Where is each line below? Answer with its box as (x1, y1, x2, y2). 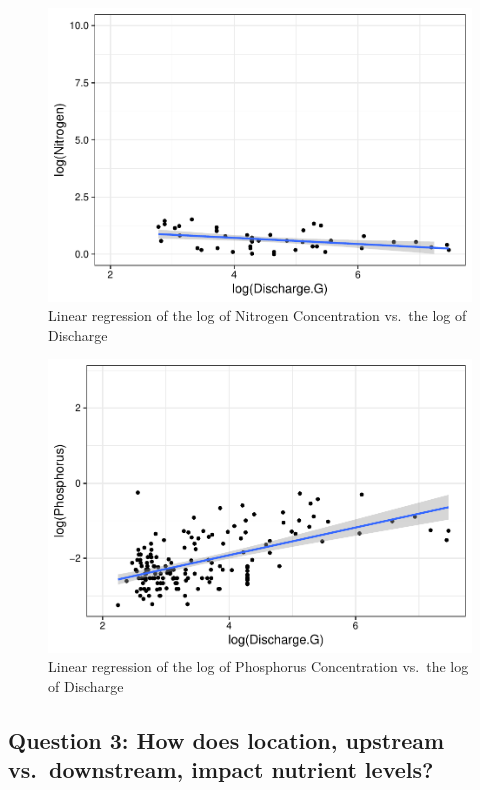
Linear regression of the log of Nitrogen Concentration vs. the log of (48, 305, 467, 326)
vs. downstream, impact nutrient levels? (8, 754, 434, 785)
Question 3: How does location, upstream (8, 725, 445, 756)
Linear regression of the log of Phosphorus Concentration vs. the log (48, 656, 469, 677)
